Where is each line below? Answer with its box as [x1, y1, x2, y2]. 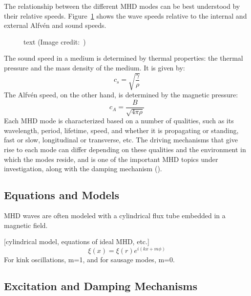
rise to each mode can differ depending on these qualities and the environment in [4, 144, 246, 154]
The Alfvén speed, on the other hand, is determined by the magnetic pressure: [4, 90, 238, 100]
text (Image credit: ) [23, 36, 86, 46]
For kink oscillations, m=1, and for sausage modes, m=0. [4, 254, 175, 264]
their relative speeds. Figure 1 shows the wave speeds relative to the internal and [4, 10, 247, 21]
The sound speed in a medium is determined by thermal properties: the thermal [4, 53, 243, 63]
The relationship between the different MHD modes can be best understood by [4, 1, 240, 11]
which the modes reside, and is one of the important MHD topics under [4, 154, 218, 164]
